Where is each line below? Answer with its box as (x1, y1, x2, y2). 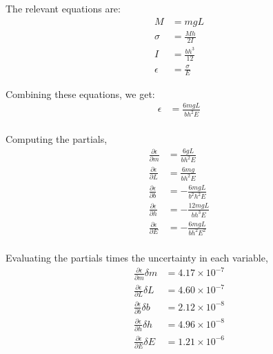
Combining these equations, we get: (6, 86, 155, 101)
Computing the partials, (6, 132, 108, 146)
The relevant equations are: (6, 1, 121, 16)
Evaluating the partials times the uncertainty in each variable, (6, 250, 268, 265)
